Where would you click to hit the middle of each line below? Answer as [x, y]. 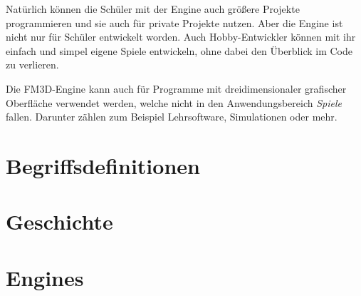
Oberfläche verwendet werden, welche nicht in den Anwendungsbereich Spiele [174, 102]
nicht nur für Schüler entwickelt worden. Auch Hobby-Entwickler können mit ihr [181, 37]
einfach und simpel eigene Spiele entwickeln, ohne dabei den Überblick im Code [179, 50]
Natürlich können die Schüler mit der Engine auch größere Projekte [153, 9]
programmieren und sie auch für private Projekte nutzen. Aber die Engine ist [174, 22]
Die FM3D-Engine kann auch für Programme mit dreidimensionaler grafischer [176, 88]
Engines [45, 277]
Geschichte [59, 221]
